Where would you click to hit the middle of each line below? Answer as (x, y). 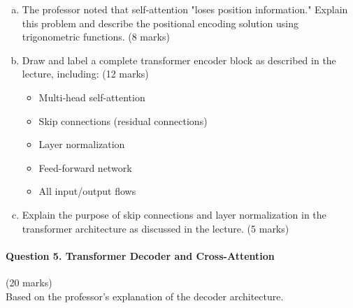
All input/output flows (87, 191)
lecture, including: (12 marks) (85, 74)
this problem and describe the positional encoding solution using (160, 23)
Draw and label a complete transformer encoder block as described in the (179, 60)
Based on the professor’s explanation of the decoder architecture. (145, 296)
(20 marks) (29, 282)
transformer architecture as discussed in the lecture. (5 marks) (156, 228)
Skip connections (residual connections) (123, 120)
